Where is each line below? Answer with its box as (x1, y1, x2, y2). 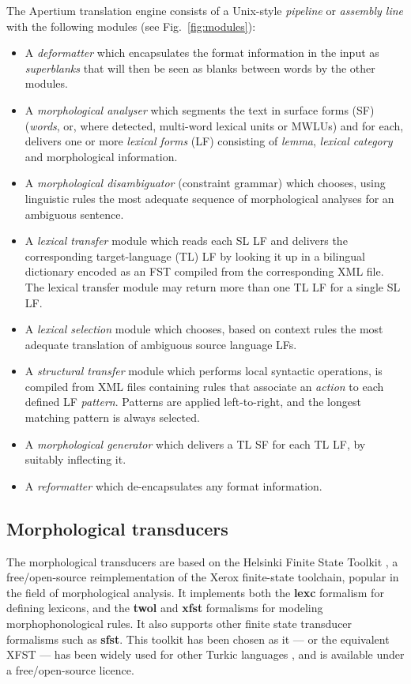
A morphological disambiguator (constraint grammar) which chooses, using (25, 175, 386, 191)
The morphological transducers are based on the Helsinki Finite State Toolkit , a (6, 553, 398, 569)
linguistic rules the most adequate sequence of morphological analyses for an (25, 190, 394, 206)
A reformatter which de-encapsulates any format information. (25, 477, 322, 494)
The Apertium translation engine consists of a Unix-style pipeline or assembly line (6, 2, 404, 18)
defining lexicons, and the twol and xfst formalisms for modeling (6, 599, 323, 616)
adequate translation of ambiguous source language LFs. (25, 336, 297, 352)
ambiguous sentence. (25, 205, 124, 222)
